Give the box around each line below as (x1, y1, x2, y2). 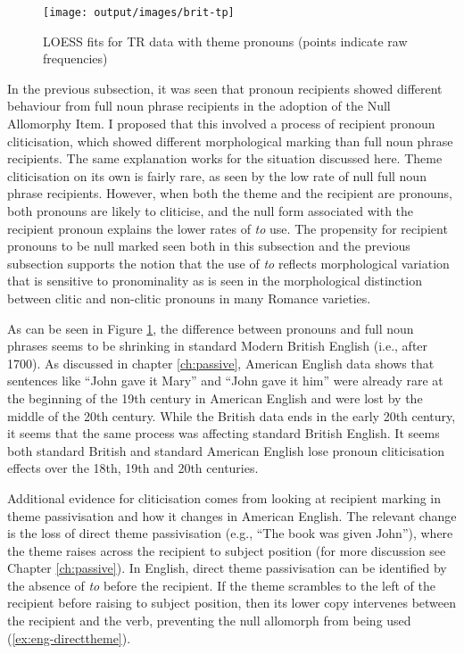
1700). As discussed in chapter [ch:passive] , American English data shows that (7, 353, 435, 372)
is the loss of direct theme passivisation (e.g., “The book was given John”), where (7, 524, 453, 542)
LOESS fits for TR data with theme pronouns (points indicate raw (43, 31, 408, 50)
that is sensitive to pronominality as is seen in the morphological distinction (7, 271, 422, 290)
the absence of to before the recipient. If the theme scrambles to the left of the (7, 575, 435, 594)
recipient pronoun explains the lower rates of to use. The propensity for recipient (7, 219, 448, 237)
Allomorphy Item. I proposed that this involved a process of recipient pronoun (7, 114, 435, 133)
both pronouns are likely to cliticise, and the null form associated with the (7, 202, 414, 219)
